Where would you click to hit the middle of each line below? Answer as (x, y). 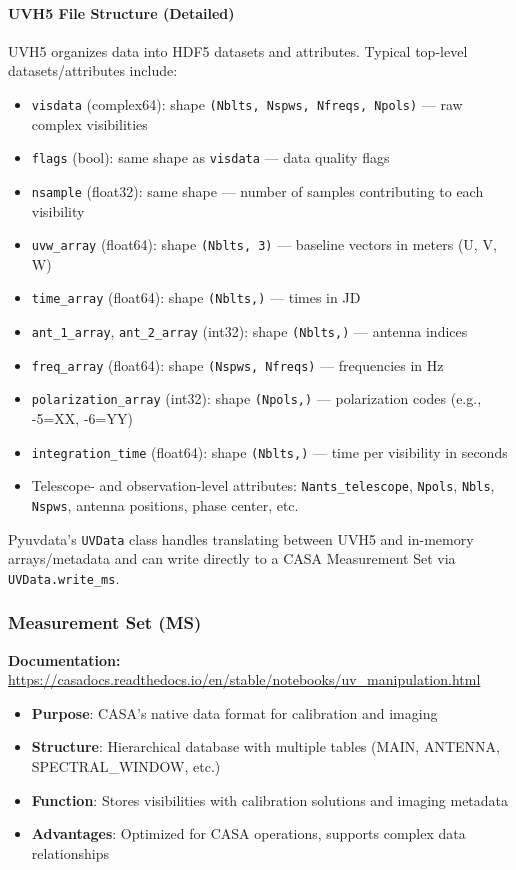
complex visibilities (89, 123)
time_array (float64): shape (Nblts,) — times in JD (196, 297)
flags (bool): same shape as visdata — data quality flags (210, 157)
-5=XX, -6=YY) (82, 418)
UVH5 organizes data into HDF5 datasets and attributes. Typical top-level (238, 50)
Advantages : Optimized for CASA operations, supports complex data (248, 833)
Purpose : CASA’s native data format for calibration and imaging (234, 712)
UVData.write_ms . (64, 577)
